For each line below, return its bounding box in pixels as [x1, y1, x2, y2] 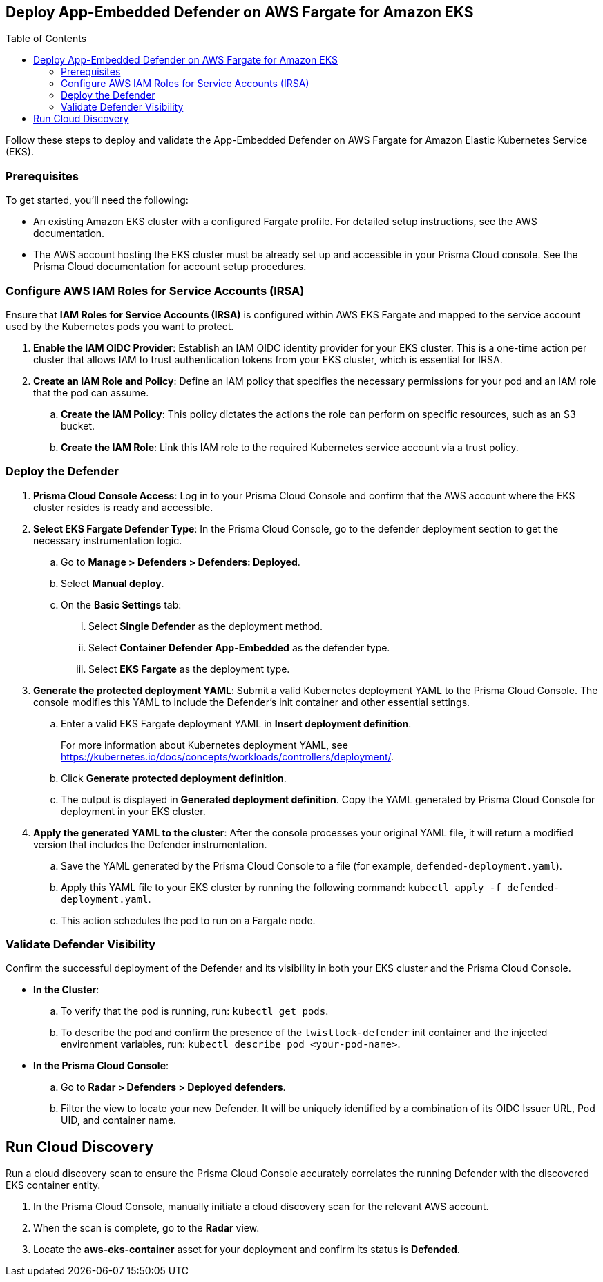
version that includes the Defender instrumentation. [33, 838, 267, 850]
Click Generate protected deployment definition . [61, 772, 287, 784]
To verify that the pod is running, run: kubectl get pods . [61, 1005, 329, 1017]
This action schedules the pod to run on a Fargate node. [61, 914, 316, 926]
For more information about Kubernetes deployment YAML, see [61, 738, 348, 751]
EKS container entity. [6, 1179, 101, 1192]
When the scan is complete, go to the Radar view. [33, 1222, 260, 1234]
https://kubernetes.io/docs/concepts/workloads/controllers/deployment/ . [61, 750, 394, 763]
